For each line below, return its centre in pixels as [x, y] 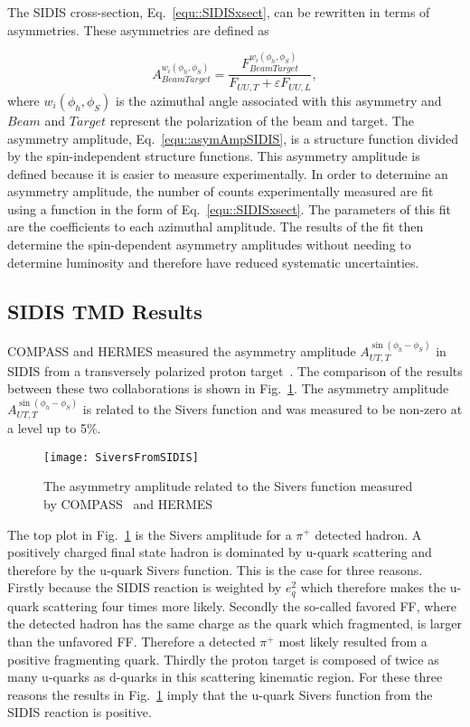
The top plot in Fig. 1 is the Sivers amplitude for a [150, 534]
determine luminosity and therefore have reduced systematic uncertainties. [213, 262]
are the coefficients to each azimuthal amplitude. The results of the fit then [216, 227]
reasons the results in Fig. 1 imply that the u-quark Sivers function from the [220, 694]
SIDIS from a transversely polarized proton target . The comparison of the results [235, 370]
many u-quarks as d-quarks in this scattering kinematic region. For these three [225, 677]
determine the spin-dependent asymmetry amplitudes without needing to [209, 245]
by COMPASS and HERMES [128, 503]
